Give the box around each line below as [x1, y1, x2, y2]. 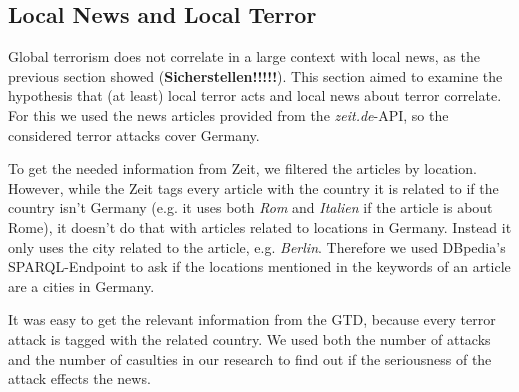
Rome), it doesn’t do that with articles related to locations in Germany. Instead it [8, 216, 512, 237]
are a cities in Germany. [8, 275, 155, 296]
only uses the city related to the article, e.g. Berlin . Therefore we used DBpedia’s [8, 236, 506, 257]
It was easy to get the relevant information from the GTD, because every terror [8, 309, 496, 330]
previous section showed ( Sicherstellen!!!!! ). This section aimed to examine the [8, 65, 503, 86]
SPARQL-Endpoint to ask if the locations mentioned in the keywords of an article [8, 256, 511, 277]
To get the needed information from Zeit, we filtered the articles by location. [8, 158, 477, 179]
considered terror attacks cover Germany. [8, 124, 260, 145]
